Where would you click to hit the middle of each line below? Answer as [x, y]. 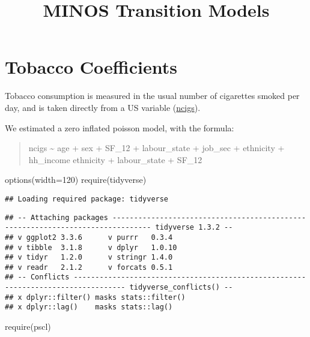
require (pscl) [28, 327]
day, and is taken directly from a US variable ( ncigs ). [103, 107]
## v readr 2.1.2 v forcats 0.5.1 [89, 267]
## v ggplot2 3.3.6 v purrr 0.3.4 [89, 237]
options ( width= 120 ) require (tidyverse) [76, 180]
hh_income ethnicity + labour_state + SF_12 [115, 159]
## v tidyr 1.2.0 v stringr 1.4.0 [89, 258]
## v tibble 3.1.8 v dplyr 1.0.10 [91, 247]
